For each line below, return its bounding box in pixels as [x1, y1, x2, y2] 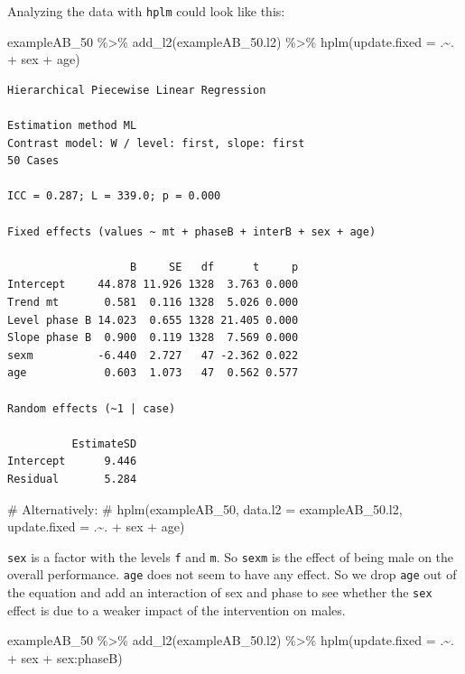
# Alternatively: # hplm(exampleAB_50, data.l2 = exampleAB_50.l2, [7, 499, 403, 518]
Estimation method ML [7, 119, 137, 133]
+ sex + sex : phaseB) [7, 648, 123, 667]
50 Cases [7, 154, 60, 168]
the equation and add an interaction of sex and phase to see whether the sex [7, 583, 432, 601]
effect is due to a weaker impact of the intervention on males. [7, 600, 346, 619]
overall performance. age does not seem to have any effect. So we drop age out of [7, 565, 457, 584]
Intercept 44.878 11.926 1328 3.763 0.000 [7, 278, 299, 291]
